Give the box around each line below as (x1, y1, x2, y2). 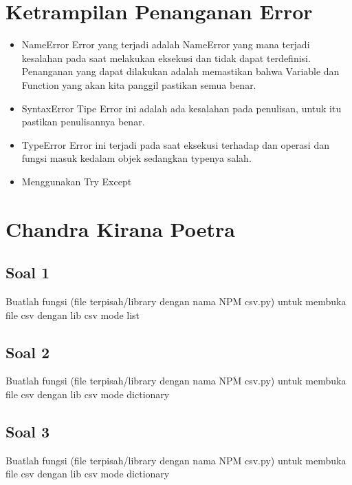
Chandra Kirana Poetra (5, 214, 235, 242)
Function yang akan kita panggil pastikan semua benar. (21, 77, 256, 92)
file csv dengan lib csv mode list (5, 307, 140, 322)
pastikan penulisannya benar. (21, 114, 145, 129)
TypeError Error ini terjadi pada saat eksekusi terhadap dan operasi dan (21, 137, 329, 152)
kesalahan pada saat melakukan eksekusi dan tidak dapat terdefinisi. (21, 50, 311, 65)
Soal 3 (5, 421, 50, 442)
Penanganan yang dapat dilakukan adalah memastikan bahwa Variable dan (21, 64, 340, 79)
